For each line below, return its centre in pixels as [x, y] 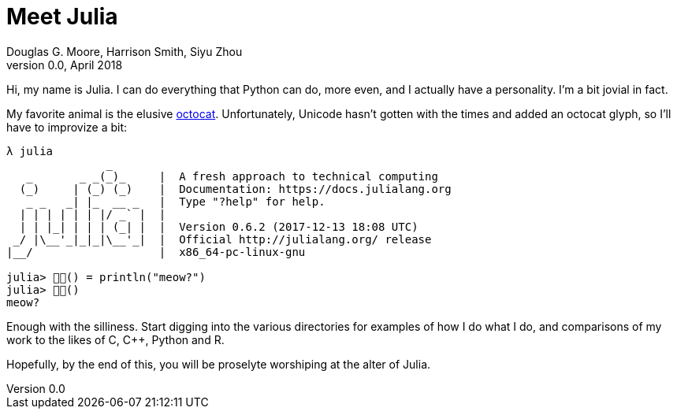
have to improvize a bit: [67, 127]
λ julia [30, 151]
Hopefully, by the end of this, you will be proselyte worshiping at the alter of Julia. [219, 364]
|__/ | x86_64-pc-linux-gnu [156, 252]
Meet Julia [62, 17]
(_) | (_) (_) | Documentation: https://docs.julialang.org [235, 189]
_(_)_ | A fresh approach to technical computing [265, 176]
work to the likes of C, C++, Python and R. [115, 339]
